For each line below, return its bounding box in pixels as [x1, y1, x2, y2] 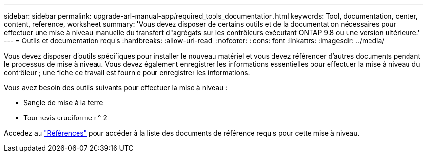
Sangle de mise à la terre [23, 98, 103, 107]
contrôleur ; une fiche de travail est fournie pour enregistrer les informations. [4, 68, 250, 77]
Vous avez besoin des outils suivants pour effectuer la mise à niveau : [4, 83, 228, 92]
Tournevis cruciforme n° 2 [23, 114, 107, 122]
